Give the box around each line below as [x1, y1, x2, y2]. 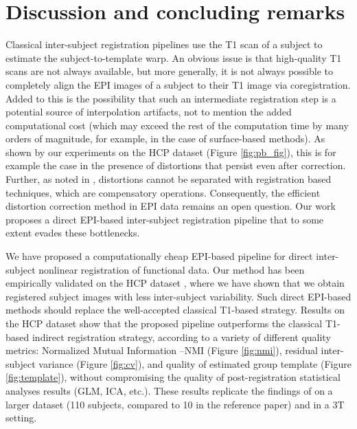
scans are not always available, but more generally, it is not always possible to [5, 64, 334, 78]
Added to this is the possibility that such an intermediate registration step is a [5, 91, 336, 105]
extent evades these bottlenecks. [5, 225, 140, 240]
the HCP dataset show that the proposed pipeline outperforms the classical [5, 316, 323, 330]
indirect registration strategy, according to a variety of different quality [32, 329, 331, 344]
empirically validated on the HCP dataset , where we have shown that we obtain [5, 276, 345, 290]
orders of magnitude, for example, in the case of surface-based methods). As [5, 131, 325, 146]
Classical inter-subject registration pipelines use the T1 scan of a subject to [5, 37, 323, 52]
